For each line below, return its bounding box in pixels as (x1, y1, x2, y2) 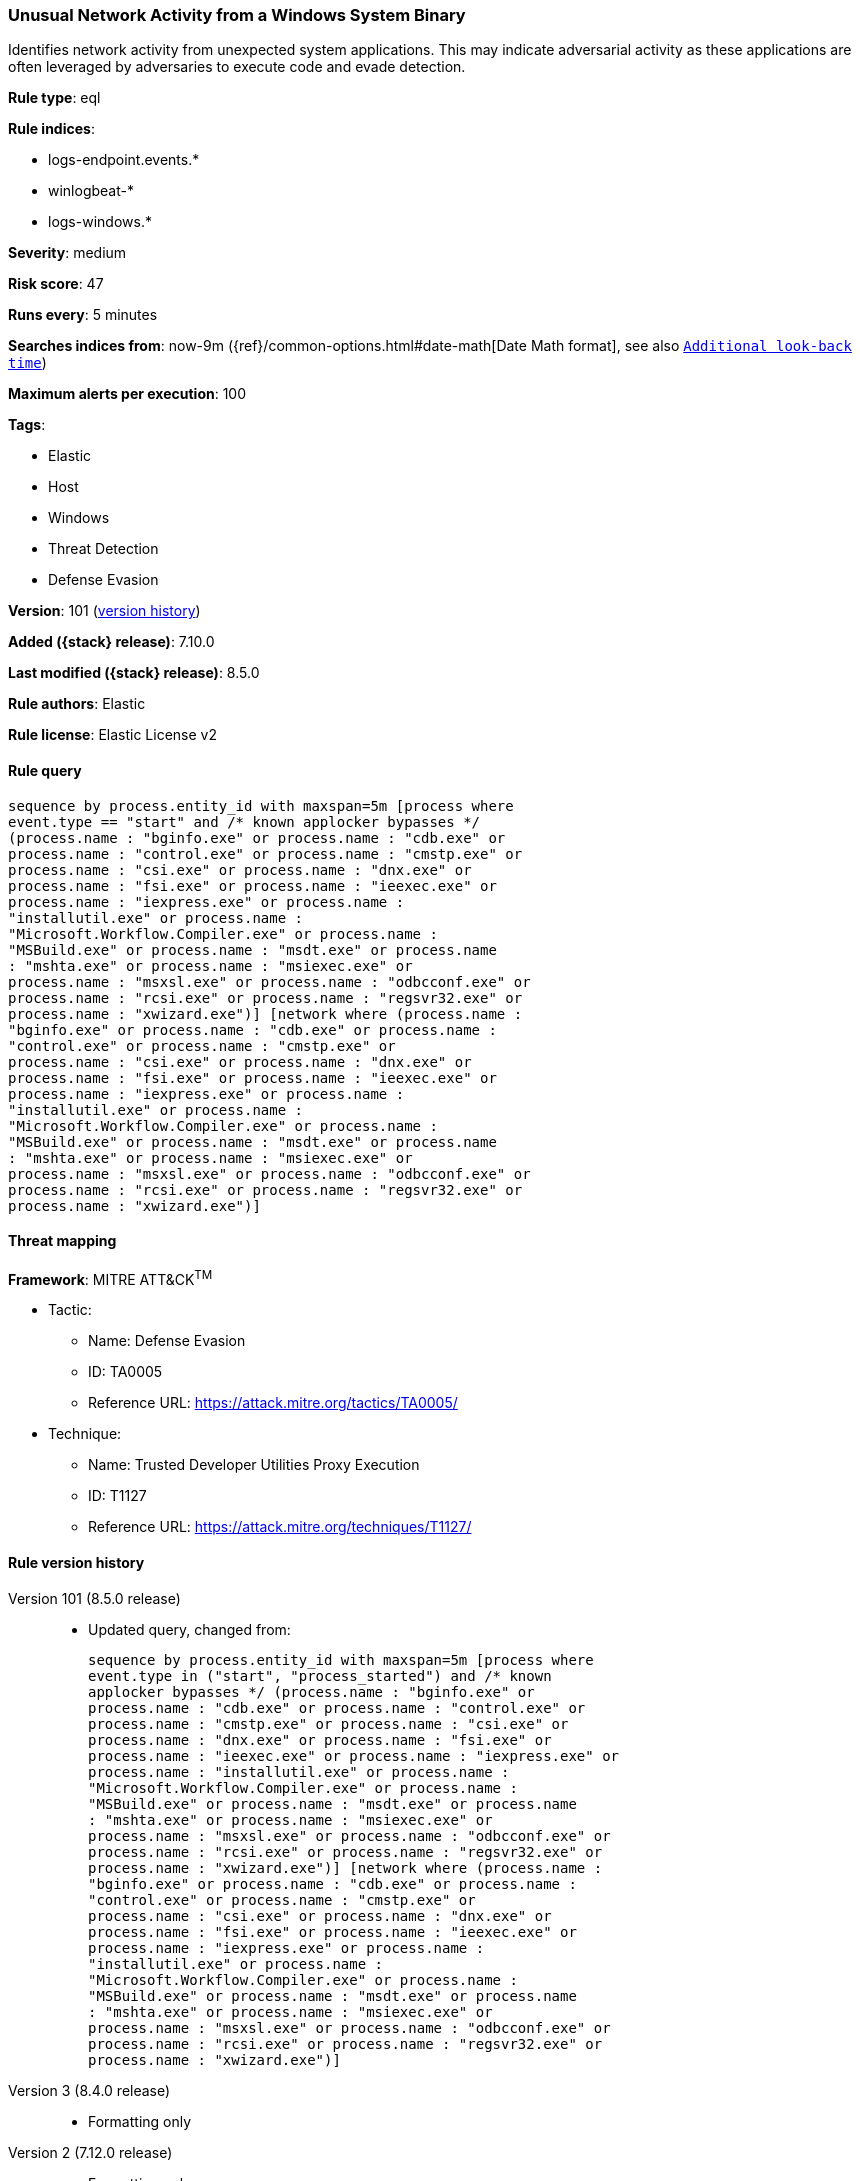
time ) (8, 354, 47, 372)
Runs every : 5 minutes (8, 306, 158, 324)
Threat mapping (8, 1232, 117, 1250)
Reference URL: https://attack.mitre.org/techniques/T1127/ (88, 1518, 472, 1536)
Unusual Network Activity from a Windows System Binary (8, 5, 466, 25)
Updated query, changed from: (88, 1620, 291, 1638)
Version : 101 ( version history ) (8, 602, 201, 620)
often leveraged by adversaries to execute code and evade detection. (8, 58, 466, 76)
